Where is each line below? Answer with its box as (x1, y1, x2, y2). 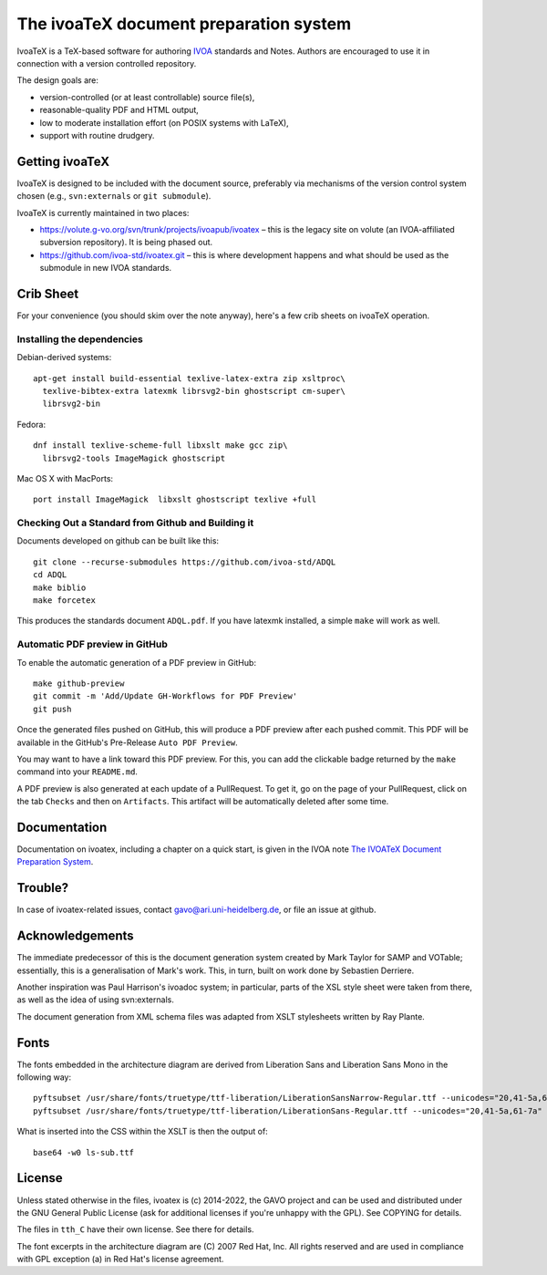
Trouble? (16, 880, 69, 896)
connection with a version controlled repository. (16, 57, 197, 68)
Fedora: (16, 419, 46, 430)
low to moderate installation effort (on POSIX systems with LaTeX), (39, 117, 289, 128)
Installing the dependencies (16, 333, 143, 346)
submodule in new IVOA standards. (39, 263, 172, 274)
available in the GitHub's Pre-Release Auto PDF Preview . (16, 737, 239, 748)
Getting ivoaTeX (16, 153, 109, 169)
